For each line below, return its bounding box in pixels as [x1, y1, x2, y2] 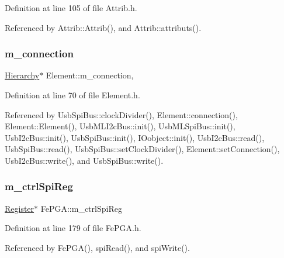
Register [5, 202, 34, 214]
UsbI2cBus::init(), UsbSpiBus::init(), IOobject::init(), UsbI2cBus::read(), [5, 131, 265, 143]
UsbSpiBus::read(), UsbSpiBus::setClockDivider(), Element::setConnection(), [5, 143, 280, 155]
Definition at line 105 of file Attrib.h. [5, 2, 137, 13]
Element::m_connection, [46, 69, 134, 81]
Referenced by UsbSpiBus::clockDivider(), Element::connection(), [5, 108, 238, 121]
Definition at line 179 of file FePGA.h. [5, 222, 141, 234]
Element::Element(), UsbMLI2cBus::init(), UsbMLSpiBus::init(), [5, 120, 235, 132]
